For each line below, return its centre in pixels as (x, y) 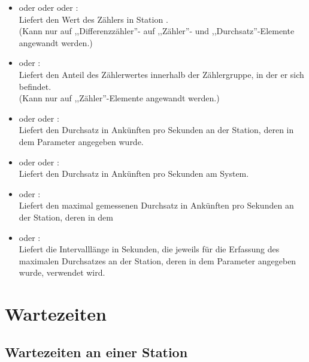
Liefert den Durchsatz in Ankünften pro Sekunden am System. (134, 174)
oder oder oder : (49, 7)
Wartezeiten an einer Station (96, 352)
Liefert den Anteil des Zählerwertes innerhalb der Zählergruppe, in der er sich (161, 74)
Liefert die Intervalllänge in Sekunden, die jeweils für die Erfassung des (149, 249)
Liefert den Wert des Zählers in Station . (93, 19)
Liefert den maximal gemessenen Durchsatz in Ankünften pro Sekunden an (156, 205)
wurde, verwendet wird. (62, 272)
